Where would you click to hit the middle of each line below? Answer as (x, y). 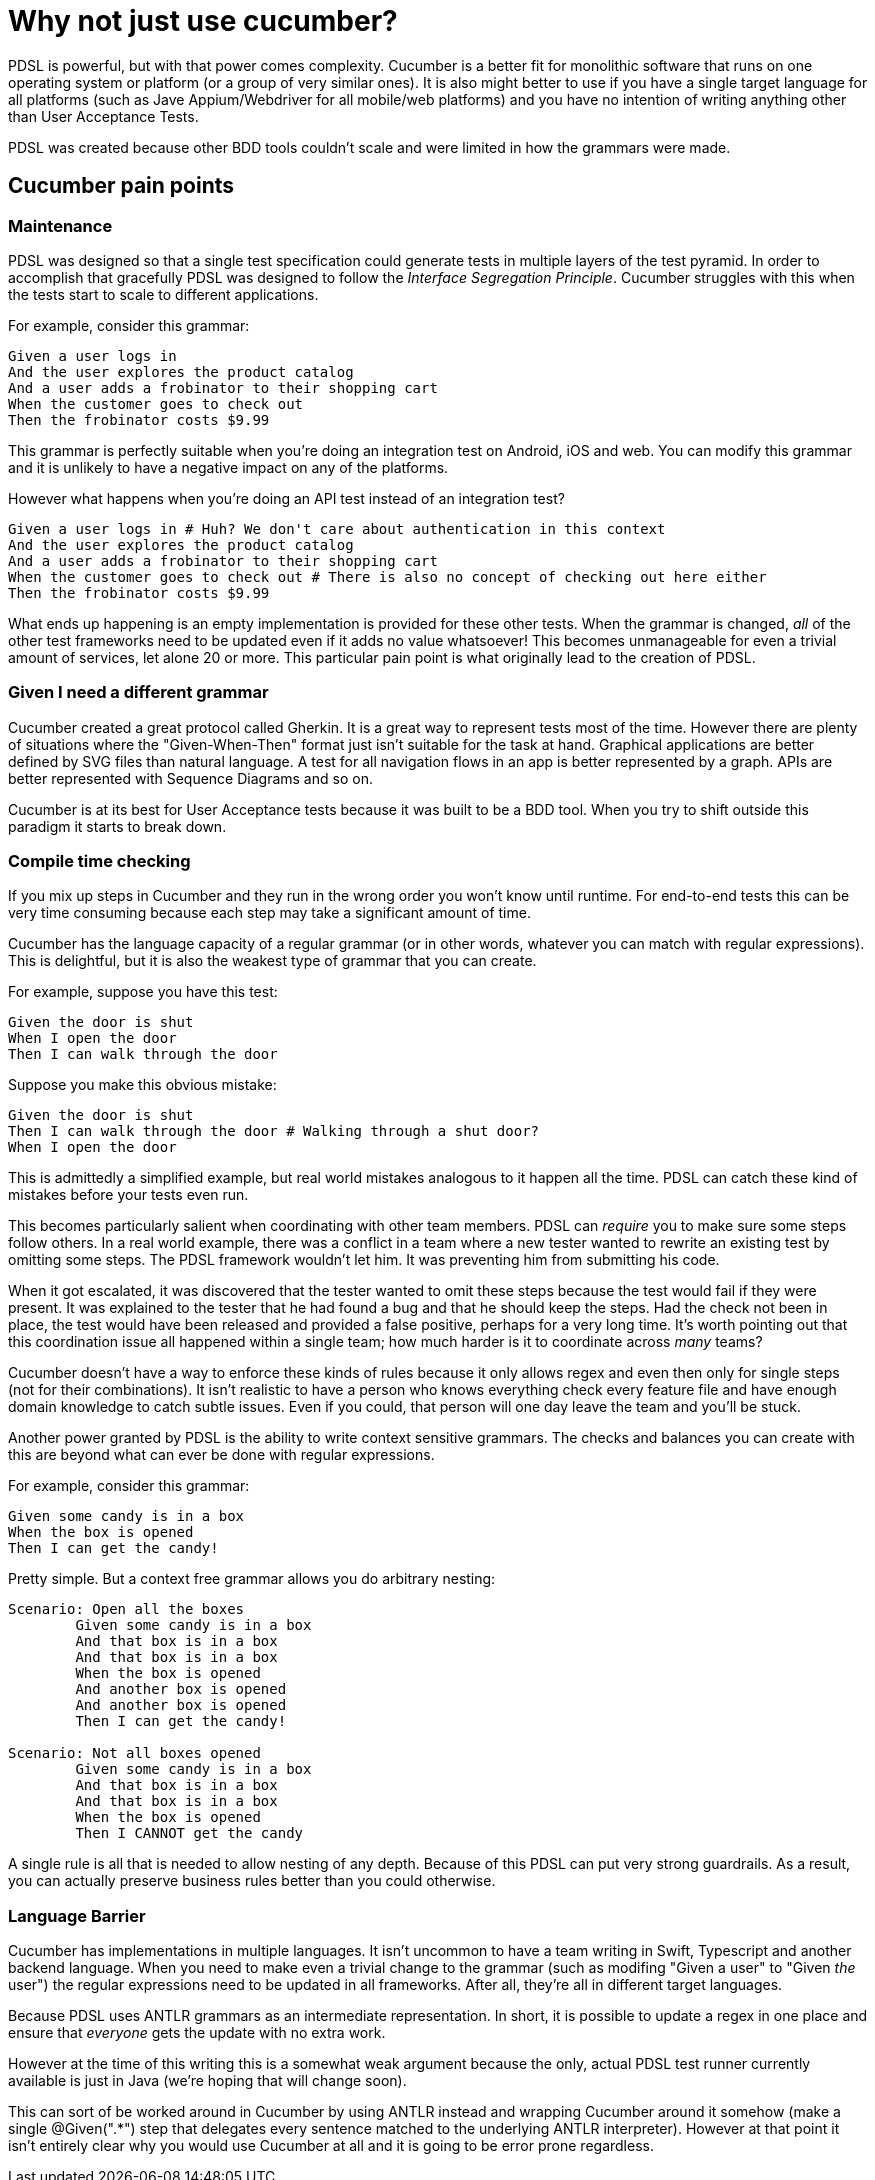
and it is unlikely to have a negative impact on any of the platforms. (228, 467)
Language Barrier (77, 1915)
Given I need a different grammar (138, 692)
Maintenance (60, 225)
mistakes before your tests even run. (128, 1195)
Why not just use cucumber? (203, 21)
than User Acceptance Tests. (103, 116)
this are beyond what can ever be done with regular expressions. (221, 1455)
